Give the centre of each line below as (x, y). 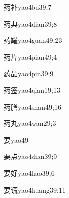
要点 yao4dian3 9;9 (31, 156)
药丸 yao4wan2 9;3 (30, 123)
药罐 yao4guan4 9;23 (33, 40)
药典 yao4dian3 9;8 (31, 23)
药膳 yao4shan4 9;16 (33, 106)
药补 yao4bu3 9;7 (28, 7)
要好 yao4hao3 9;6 (29, 173)
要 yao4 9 (16, 139)
